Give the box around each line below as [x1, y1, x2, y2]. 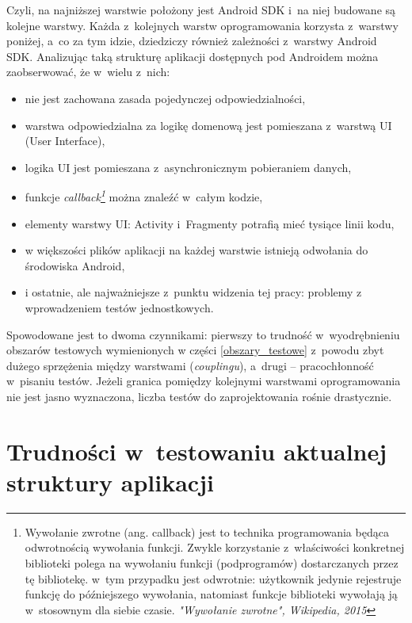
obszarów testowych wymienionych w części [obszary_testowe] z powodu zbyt [6, 342, 384, 358]
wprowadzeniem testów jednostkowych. [25, 299, 214, 315]
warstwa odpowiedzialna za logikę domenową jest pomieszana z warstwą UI [25, 117, 392, 133]
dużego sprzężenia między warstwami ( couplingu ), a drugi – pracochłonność [6, 357, 374, 373]
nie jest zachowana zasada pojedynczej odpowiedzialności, [25, 90, 306, 106]
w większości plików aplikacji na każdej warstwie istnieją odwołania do [25, 242, 368, 258]
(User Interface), [25, 132, 105, 149]
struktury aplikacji [6, 465, 214, 498]
